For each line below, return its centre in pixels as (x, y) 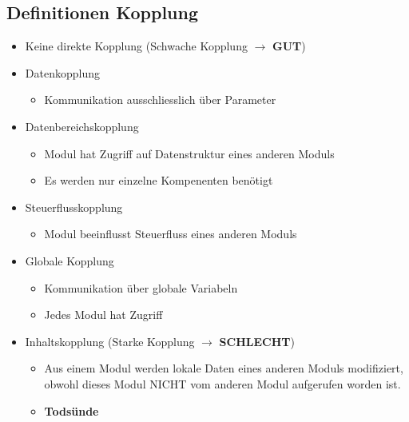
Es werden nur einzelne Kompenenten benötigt (159, 180)
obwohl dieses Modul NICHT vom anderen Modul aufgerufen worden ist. (222, 383)
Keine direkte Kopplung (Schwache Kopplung (136, 46)
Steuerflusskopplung (74, 207)
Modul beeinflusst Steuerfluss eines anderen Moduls (171, 234)
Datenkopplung (62, 72)
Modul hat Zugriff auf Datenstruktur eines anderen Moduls (189, 153)
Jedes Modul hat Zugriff (103, 315)
